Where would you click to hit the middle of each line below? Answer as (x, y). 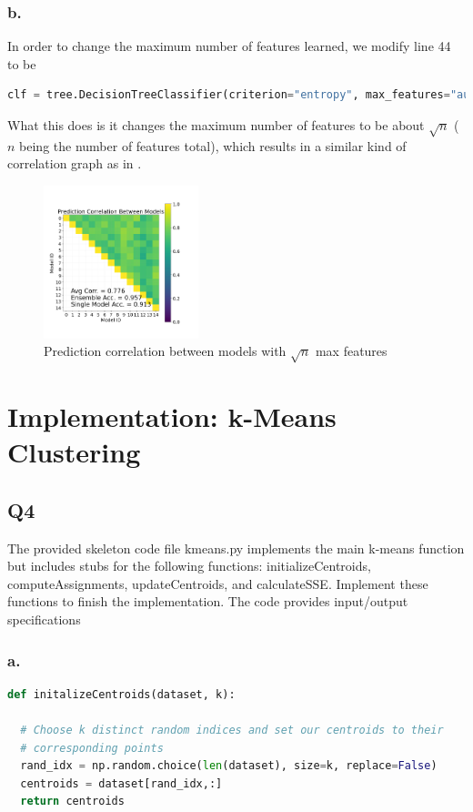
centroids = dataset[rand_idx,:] (121, 783)
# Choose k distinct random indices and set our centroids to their (232, 731)
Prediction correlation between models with (165, 351)
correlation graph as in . (75, 163)
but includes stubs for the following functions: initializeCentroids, (189, 566)
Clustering (74, 452)
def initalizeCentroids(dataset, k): (121, 694)
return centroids (72, 802)
